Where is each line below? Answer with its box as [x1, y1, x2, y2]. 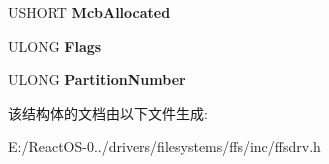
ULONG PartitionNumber [8, 69, 186, 90]
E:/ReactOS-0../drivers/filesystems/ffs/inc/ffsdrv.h [8, 136, 321, 157]
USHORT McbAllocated [8, 2, 171, 22]
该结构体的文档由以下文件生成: [8, 102, 208, 123]
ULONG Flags [8, 35, 102, 56]
